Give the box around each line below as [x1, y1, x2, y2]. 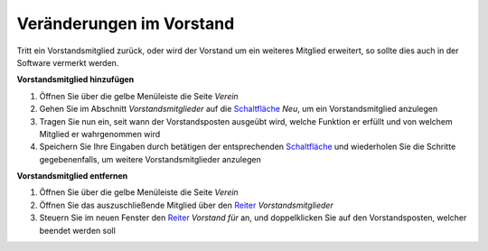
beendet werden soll [39, 225, 117, 236]
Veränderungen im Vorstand [16, 14, 235, 33]
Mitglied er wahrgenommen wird [39, 128, 161, 139]
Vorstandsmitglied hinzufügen [16, 74, 135, 85]
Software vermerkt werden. [16, 57, 119, 68]
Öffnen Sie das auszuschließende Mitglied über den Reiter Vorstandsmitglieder [39, 200, 333, 210]
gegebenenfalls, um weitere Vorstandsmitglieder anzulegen [39, 153, 261, 164]
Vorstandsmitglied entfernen [16, 171, 128, 181]
